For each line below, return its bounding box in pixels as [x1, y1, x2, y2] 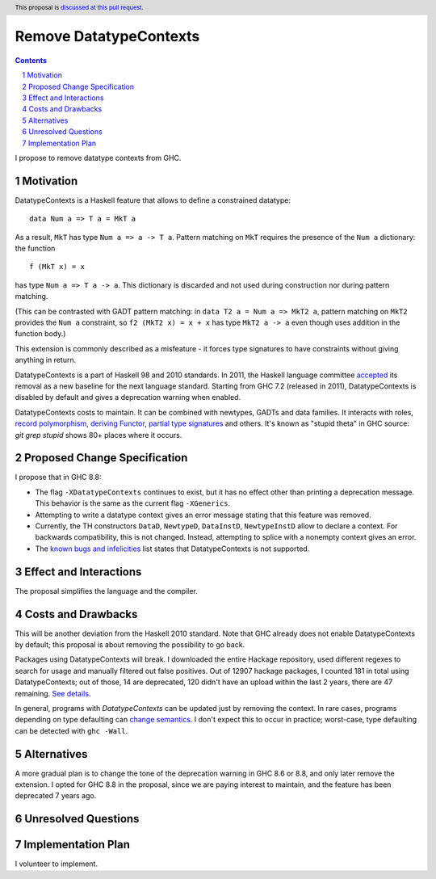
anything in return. [15, 355, 77, 365]
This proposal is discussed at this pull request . [15, 3, 145, 11]
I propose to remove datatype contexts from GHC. [15, 154, 182, 162]
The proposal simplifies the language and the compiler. [15, 586, 198, 595]
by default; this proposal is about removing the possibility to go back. [15, 640, 245, 650]
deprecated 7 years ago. [15, 791, 97, 801]
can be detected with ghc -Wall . [15, 725, 128, 735]
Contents [15, 55, 48, 65]
